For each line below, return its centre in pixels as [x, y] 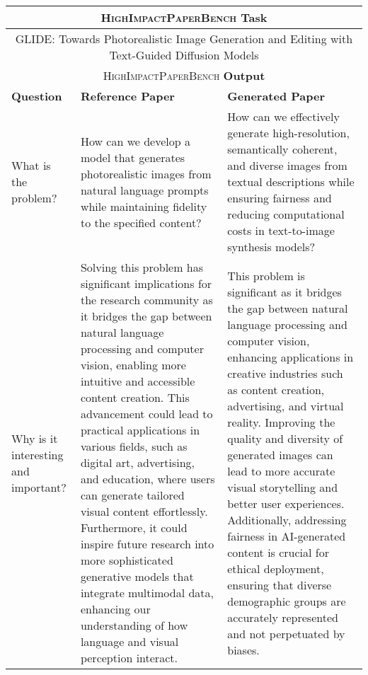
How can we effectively [283, 116]
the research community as [146, 300]
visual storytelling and [283, 487]
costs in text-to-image [281, 230]
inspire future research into [147, 544]
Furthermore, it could [134, 527]
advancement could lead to [146, 414]
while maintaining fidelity [144, 206]
